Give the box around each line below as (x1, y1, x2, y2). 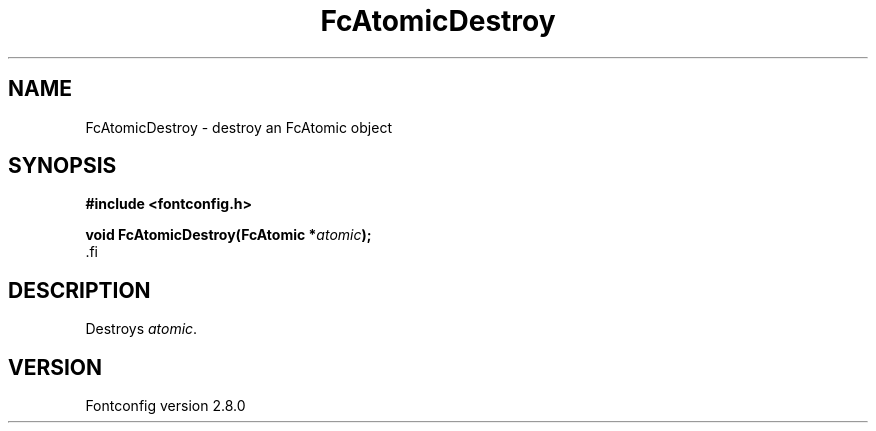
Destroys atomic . (85, 320, 198, 338)
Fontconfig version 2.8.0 (85, 397, 246, 415)
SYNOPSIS (8, 153, 117, 179)
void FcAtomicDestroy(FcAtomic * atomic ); (85, 226, 372, 244)
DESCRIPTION (8, 277, 151, 303)
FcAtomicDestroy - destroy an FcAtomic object (85, 118, 392, 136)
